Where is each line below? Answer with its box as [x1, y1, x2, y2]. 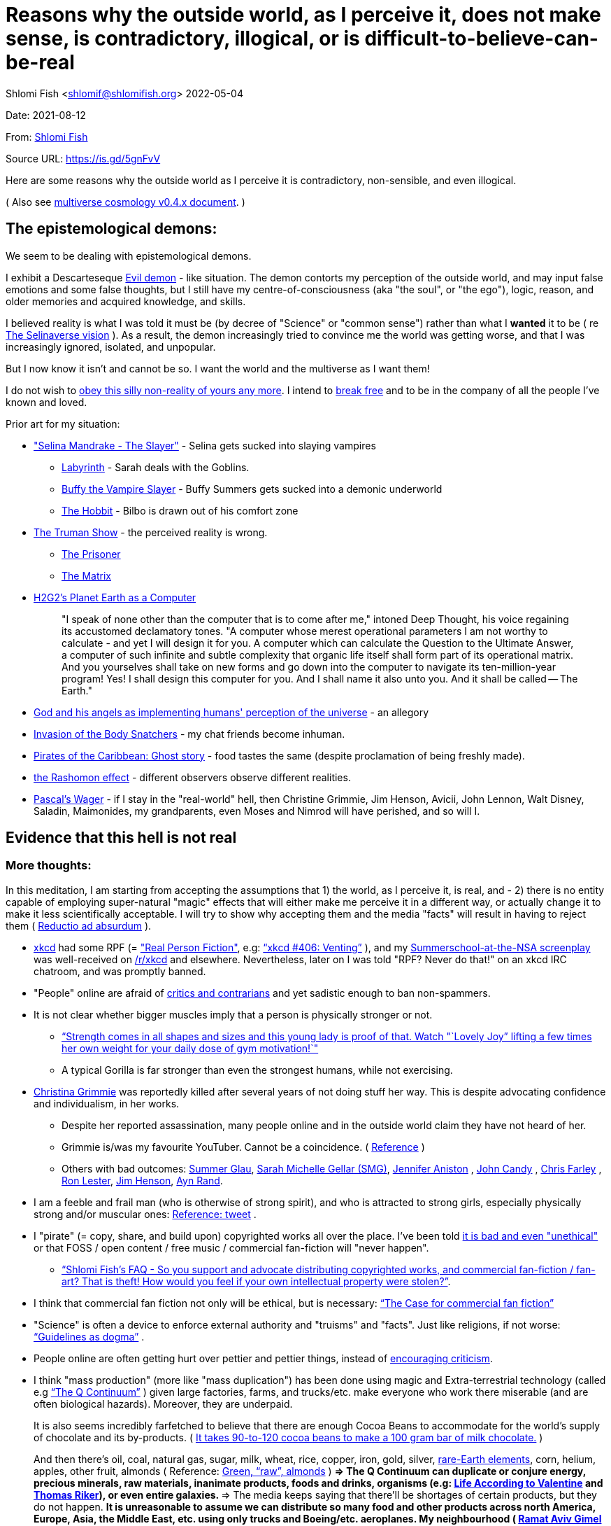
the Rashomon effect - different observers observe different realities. [34, 771, 351, 783]
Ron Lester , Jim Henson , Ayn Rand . [62, 1174, 223, 1186]
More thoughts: [6, 858, 92, 873]
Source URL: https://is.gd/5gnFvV [6, 152, 161, 164]
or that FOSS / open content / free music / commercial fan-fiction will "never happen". [34, 1241, 429, 1254]
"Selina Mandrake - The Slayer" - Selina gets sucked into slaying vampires [34, 439, 376, 451]
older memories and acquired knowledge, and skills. [6, 295, 246, 307]
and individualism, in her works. [34, 1097, 180, 1109]
